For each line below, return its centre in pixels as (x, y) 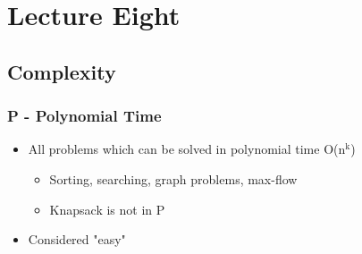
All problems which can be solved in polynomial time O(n (187, 149)
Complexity (62, 71)
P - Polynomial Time (84, 116)
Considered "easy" (77, 239)
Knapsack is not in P (107, 209)
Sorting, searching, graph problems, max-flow (173, 178)
